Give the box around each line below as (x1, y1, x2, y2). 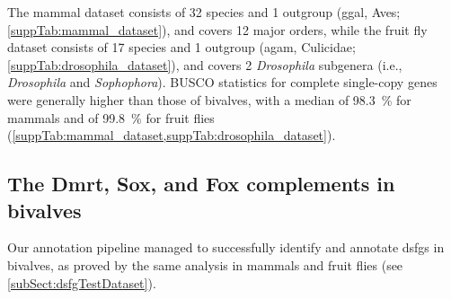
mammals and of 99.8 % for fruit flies (7, 108, 215, 127)
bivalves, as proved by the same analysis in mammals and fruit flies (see (7, 255, 403, 274)
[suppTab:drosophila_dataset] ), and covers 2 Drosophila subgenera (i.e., (7, 55, 402, 74)
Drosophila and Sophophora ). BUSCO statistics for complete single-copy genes (7, 73, 438, 92)
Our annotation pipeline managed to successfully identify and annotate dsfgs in (7, 238, 445, 257)
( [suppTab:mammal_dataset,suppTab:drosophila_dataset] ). (7, 126, 336, 145)
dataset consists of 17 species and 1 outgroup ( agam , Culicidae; (7, 38, 356, 57)
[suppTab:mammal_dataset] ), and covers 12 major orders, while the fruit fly (7, 20, 428, 39)
